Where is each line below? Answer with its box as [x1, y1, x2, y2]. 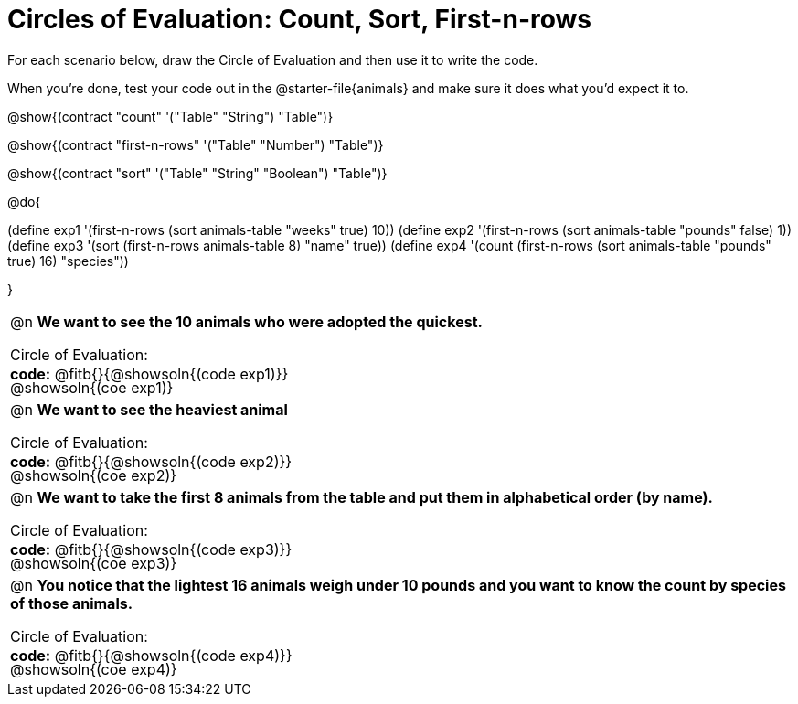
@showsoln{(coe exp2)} [10, 465, 177, 485]
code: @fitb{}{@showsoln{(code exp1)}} [10, 364, 289, 383]
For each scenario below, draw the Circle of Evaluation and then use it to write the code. [7, 51, 538, 68]
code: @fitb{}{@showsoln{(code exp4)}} [10, 645, 293, 665]
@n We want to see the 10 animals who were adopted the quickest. [10, 312, 483, 331]
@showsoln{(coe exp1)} [10, 378, 174, 397]
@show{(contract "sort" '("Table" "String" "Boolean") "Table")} [7, 165, 388, 181]
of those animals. [10, 593, 133, 613]
